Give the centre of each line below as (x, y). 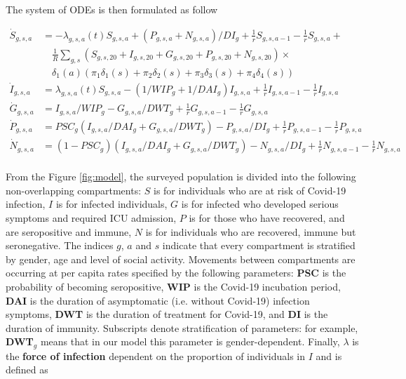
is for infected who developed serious (260, 204)
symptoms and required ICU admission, (91, 217)
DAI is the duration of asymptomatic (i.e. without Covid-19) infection (158, 300)
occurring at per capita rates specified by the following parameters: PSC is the (176, 273)
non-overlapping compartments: (74, 190)
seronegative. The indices (60, 245)
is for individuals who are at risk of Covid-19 (250, 190)
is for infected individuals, (111, 204)
